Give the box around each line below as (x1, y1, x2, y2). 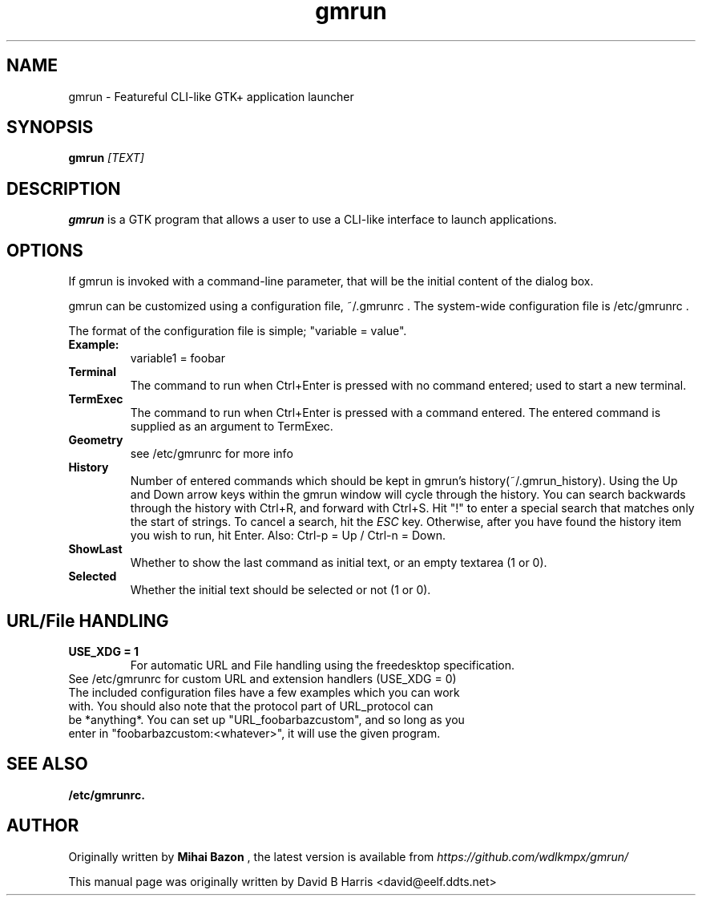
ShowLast (68, 542, 123, 556)
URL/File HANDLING (6, 610, 169, 631)
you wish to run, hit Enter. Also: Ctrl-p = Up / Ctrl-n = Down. (130, 528, 446, 543)
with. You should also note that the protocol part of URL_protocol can (68, 698, 434, 713)
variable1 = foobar (130, 351, 226, 366)
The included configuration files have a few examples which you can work (68, 685, 460, 699)
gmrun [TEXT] (68, 151, 144, 165)
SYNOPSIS (6, 117, 94, 138)
